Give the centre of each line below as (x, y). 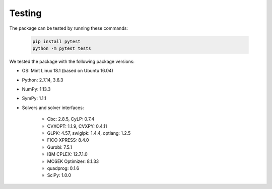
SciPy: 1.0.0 (59, 175)
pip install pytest (56, 41)
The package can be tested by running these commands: (69, 28)
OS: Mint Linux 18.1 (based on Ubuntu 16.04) (67, 71)
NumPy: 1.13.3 (36, 89)
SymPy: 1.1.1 (34, 99)
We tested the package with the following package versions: (72, 61)
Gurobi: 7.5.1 (60, 147)
